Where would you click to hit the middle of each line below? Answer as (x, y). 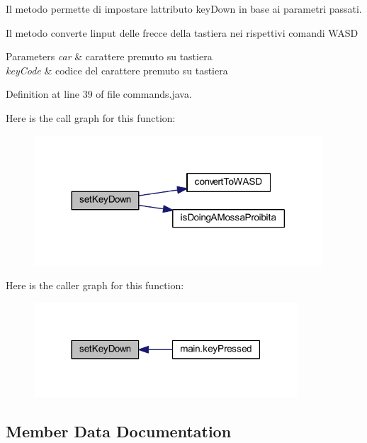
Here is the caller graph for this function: (95, 285)
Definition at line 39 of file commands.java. (99, 94)
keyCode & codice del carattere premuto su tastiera (117, 70)
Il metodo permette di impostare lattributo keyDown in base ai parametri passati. (184, 9)
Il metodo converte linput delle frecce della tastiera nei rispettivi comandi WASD (182, 32)
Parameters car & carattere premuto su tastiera (109, 56)
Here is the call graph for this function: (91, 117)
